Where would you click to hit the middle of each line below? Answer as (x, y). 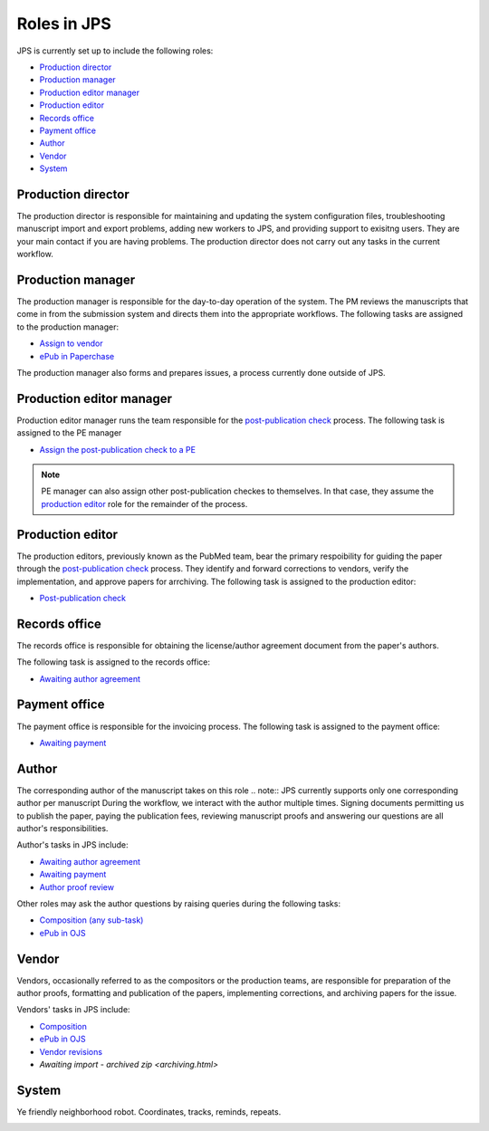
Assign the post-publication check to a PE (118, 449)
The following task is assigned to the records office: (114, 662)
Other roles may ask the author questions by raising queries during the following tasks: (179, 903)
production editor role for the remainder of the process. (144, 503)
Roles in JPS (64, 24)
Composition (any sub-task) (91, 920)
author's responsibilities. (62, 828)
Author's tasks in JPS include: (72, 845)
